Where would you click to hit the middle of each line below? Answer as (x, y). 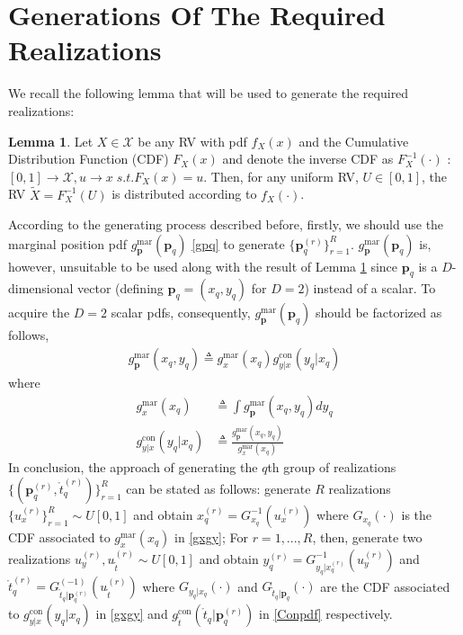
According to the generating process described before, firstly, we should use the (226, 224)
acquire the (39, 313)
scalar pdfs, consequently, (181, 313)
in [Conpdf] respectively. (326, 614)
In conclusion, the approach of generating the (133, 467)
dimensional (41, 288)
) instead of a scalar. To (370, 288)
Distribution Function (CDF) (89, 159)
